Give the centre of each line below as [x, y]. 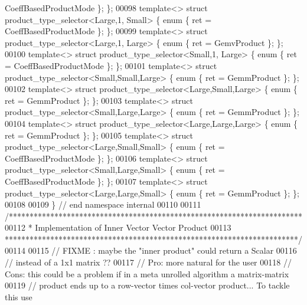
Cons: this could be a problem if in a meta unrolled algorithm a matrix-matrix [147, 273]
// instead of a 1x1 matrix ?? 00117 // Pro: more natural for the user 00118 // [148, 262]
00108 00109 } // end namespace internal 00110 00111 [103, 204]
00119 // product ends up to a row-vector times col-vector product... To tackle [147, 285]
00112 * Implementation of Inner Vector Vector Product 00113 [118, 227]
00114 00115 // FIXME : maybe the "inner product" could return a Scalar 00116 [151, 250]
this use [19, 296]
